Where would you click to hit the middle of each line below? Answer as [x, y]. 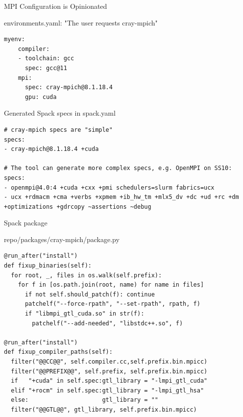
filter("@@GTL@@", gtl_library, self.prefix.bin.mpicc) [104, 409]
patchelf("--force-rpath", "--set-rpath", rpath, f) [112, 304]
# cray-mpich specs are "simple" [58, 130]
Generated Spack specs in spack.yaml [60, 113]
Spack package [26, 223]
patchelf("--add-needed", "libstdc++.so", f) [108, 323]
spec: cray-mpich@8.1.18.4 [69, 87]
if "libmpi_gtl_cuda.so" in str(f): [85, 314]
